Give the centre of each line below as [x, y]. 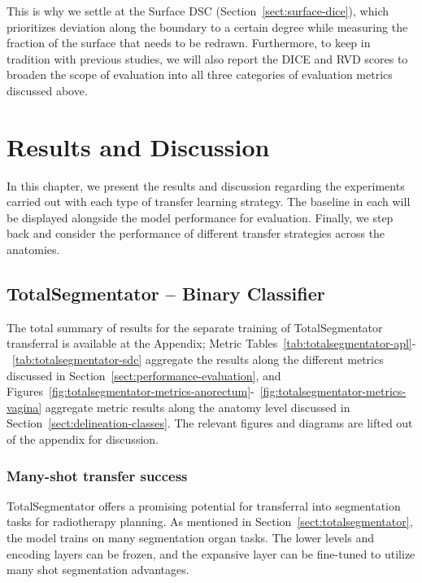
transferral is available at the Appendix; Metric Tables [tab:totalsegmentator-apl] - [211, 343]
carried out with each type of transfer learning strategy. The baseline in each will [209, 202]
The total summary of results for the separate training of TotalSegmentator [195, 327]
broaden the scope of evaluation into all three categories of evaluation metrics [200, 75]
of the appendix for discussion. [83, 439]
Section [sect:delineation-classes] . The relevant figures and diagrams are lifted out [210, 423]
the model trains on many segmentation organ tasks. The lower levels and [190, 538]
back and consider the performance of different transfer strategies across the [196, 233]
